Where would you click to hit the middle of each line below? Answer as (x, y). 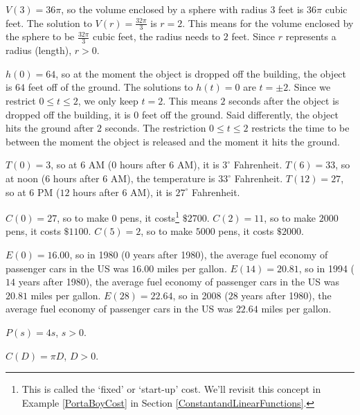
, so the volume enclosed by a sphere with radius (164, 9)
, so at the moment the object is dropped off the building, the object (201, 73)
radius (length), (39, 50)
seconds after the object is (284, 101)
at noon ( (26, 178)
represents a (311, 36)
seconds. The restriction (155, 128)
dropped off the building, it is (68, 114)
